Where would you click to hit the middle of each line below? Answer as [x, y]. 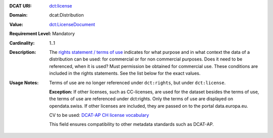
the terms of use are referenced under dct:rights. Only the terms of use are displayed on [141, 99]
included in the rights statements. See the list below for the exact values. [125, 74]
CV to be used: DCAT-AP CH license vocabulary [99, 115]
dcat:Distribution [66, 15]
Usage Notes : [24, 83]
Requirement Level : [30, 34]
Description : [23, 52]
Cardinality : [22, 43]
